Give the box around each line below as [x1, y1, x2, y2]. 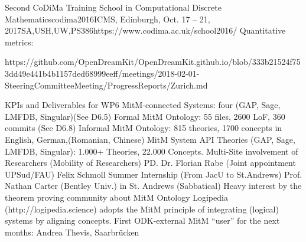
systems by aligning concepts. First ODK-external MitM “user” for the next [5, 214, 280, 227]
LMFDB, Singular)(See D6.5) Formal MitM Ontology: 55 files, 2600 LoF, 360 [5, 110, 285, 122]
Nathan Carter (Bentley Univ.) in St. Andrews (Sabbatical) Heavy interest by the [5, 179, 302, 192]
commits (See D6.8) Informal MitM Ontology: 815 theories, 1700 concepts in [5, 122, 282, 134]
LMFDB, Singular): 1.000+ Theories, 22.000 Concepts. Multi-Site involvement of [5, 145, 298, 157]
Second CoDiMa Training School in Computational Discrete [5, 1, 222, 13]
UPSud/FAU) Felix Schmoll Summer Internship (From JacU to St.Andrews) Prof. [5, 168, 302, 180]
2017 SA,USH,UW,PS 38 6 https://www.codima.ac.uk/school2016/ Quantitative [5, 24, 286, 37]
